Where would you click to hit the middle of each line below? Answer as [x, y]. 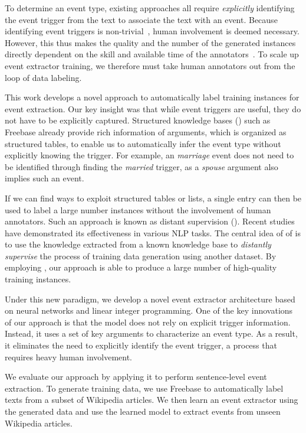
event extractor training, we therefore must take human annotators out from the [150, 65]
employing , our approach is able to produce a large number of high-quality [141, 267]
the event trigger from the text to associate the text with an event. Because [141, 19]
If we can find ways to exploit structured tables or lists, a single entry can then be [153, 198]
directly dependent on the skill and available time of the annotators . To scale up [152, 54]
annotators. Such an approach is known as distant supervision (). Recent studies [150, 221]
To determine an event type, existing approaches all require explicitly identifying [150, 8]
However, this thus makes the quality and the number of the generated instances [150, 42]
